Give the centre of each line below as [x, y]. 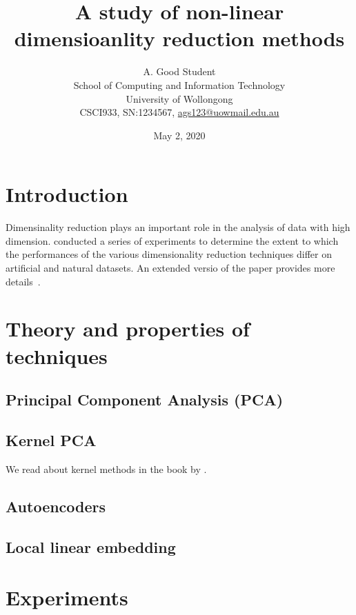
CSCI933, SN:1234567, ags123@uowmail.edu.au [179, 112]
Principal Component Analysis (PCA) [145, 400]
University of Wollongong [179, 98]
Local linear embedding [91, 546]
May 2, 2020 [179, 135]
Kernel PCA [51, 440]
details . [23, 281]
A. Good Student [179, 71]
